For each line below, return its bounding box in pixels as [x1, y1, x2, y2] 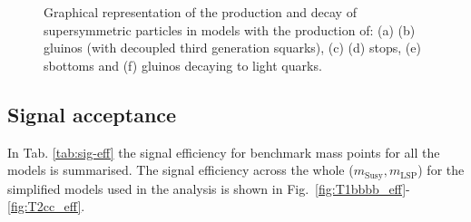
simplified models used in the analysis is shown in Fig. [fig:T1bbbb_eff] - [7, 179, 410, 198]
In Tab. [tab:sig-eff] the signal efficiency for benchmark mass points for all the [7, 142, 440, 161]
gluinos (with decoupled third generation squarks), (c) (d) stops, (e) [44, 38, 421, 57]
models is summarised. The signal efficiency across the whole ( [7, 160, 354, 179]
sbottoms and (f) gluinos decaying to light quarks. [44, 55, 322, 74]
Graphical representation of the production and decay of [44, 3, 357, 22]
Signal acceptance [7, 100, 177, 128]
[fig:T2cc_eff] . [7, 197, 85, 216]
